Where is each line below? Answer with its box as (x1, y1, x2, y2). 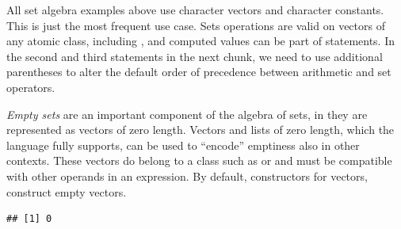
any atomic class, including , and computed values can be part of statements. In (6, 32, 395, 49)
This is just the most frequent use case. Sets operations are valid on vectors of (6, 17, 385, 33)
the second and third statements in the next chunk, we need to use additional (6, 48, 383, 64)
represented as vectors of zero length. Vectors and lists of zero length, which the (6, 121, 395, 138)
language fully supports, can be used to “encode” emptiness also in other (6, 136, 360, 153)
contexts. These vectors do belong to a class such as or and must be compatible (6, 152, 392, 169)
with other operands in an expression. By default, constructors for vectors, (6, 167, 368, 184)
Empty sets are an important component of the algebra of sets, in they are (6, 105, 368, 122)
